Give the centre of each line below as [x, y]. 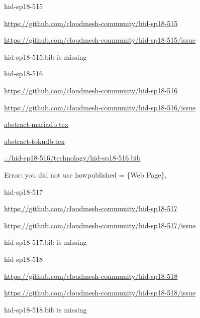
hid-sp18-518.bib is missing [45, 309]
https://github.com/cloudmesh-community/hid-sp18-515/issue [100, 40]
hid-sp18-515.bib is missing [45, 56]
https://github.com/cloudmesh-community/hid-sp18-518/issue [100, 293]
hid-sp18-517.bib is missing [45, 242]
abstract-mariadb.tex [36, 124]
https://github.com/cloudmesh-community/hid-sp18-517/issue [100, 225]
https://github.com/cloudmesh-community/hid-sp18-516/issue [100, 107]
